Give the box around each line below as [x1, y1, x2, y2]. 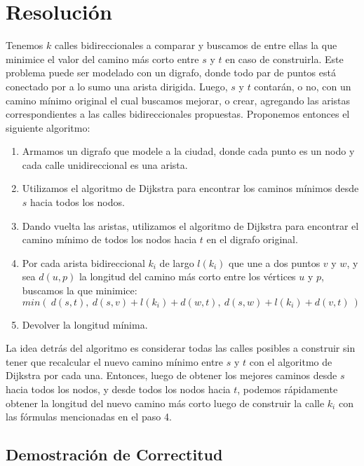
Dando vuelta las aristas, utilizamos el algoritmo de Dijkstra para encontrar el [22, 218, 359, 233]
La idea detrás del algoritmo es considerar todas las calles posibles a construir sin [6, 341, 356, 355]
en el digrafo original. [206, 232, 298, 247]
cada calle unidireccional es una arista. [22, 157, 188, 172]
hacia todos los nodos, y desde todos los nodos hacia [6, 382, 231, 396]
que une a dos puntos [229, 255, 321, 270]
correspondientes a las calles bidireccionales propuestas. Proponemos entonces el [6, 107, 350, 121]
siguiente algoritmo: [6, 120, 90, 135]
